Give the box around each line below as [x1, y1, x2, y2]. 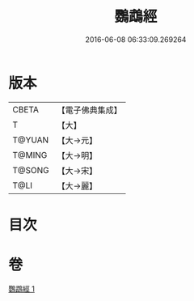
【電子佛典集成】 [57, 104, 123, 116]
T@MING [12, 149, 48, 160]
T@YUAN [12, 134, 49, 146]
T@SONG [12, 164, 50, 176]
